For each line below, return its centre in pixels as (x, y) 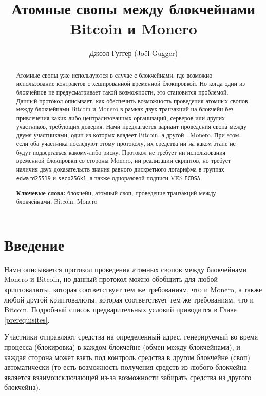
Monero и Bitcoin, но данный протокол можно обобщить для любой (111, 279)
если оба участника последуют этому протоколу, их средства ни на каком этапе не (126, 143)
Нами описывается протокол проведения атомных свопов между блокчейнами (126, 269)
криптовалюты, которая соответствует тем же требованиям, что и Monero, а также (133, 289)
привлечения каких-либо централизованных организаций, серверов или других (120, 117)
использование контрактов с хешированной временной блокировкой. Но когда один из (130, 83)
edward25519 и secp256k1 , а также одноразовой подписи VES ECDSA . (109, 177)
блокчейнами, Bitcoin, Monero (57, 202)
